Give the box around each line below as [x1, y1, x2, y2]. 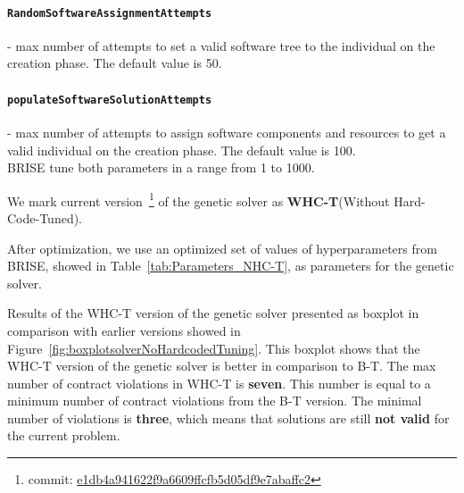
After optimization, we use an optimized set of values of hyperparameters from [7, 238, 437, 257]
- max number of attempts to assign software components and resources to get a [7, 122, 446, 141]
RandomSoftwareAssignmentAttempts [7, 6, 212, 20]
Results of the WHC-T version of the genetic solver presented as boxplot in [7, 304, 419, 322]
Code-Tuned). [7, 208, 83, 227]
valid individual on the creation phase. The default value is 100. [7, 140, 356, 159]
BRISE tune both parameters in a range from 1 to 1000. [7, 158, 315, 177]
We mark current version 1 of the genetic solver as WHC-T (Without [7, 188, 390, 210]
